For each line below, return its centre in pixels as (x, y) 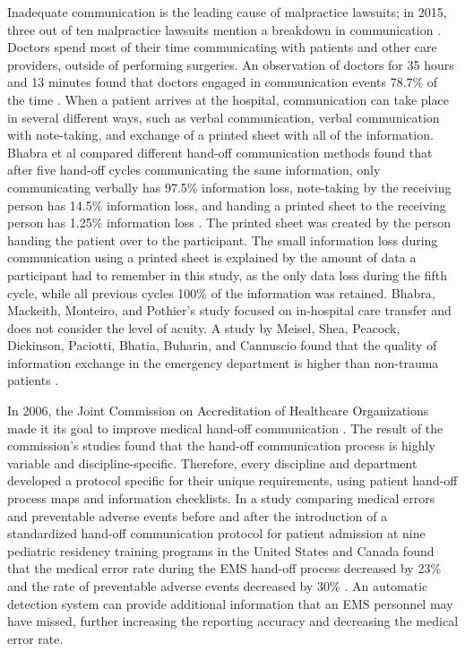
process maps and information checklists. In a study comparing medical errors (221, 498)
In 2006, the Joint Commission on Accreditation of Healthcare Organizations (218, 411)
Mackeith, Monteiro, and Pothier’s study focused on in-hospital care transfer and (229, 310)
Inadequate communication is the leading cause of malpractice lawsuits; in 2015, (227, 12)
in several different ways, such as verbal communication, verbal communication (224, 117)
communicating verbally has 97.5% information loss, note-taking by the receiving (229, 187)
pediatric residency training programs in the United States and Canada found (221, 550)
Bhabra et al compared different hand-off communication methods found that (220, 152)
